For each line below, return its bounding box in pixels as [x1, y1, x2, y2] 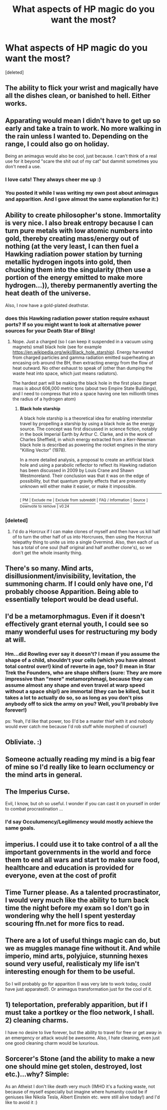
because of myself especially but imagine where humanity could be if [5, 1089, 148, 1095]
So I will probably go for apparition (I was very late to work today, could [5, 981, 152, 987]
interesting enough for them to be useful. [5, 967, 135, 976]
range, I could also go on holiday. [5, 140, 109, 148]
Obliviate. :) [5, 738, 42, 747]
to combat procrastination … [5, 806, 63, 812]
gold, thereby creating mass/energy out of [5, 235, 139, 243]
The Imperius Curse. [5, 787, 70, 796]
